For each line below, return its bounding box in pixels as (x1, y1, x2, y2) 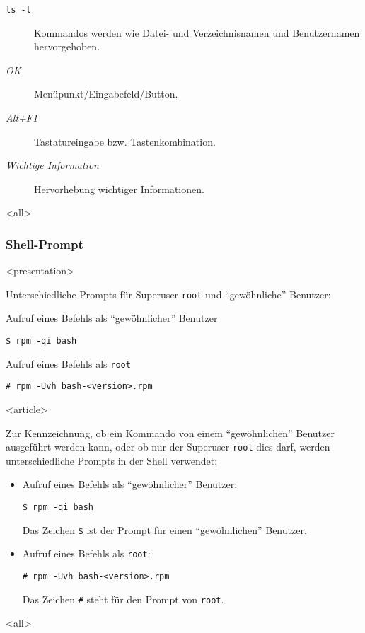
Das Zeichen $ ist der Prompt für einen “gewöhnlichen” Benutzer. (22, 522, 307, 537)
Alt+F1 (6, 110, 38, 125)
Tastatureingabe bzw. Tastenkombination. (34, 134, 216, 149)
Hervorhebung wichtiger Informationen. (34, 181, 204, 196)
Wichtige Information (6, 158, 99, 173)
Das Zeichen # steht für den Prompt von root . (22, 591, 224, 606)
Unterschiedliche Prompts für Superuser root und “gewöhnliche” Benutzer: (6, 286, 331, 301)
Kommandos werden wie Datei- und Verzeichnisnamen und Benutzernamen (34, 25, 360, 40)
